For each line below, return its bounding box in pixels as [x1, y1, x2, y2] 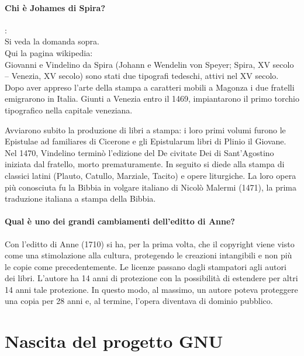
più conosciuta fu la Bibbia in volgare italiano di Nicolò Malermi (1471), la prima [5, 181, 296, 193]
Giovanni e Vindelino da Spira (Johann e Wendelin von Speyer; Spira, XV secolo [5, 58, 294, 70]
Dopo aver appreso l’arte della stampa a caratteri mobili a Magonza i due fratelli [5, 81, 295, 93]
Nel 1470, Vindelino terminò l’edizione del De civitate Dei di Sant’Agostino [5, 146, 274, 158]
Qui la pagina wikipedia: [5, 46, 93, 58]
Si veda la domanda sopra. [5, 35, 99, 47]
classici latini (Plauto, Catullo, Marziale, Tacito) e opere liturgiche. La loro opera [5, 169, 296, 181]
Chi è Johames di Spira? [5, 1, 105, 13]
